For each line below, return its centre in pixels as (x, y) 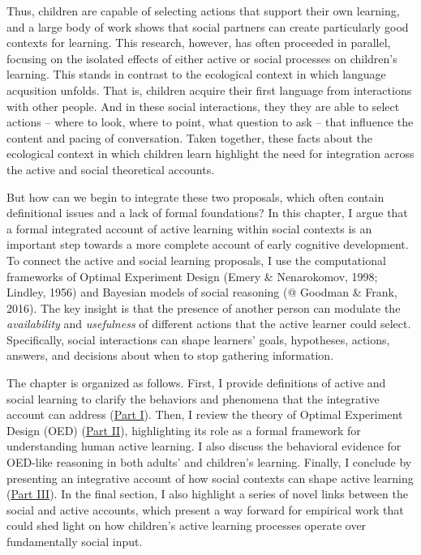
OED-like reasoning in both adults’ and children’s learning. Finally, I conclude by (209, 462)
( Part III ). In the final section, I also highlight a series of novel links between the (207, 494)
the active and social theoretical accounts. (111, 169)
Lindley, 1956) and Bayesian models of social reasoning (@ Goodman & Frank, (202, 292)
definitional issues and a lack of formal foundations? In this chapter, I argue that (207, 213)
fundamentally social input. (75, 541)
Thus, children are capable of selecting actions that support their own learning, (203, 11)
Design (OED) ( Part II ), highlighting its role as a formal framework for (184, 430)
